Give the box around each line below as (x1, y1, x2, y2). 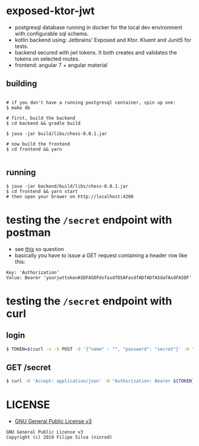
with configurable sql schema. (14, 30, 89, 37)
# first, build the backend (6, 115, 76, 121)
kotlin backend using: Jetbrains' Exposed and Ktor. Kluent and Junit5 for (14, 36, 191, 43)
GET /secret (6, 362, 52, 373)
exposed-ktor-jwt (6, 4, 95, 18)
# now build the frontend (6, 141, 70, 147)
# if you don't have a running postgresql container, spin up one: (6, 100, 176, 105)
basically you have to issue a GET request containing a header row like (14, 252, 188, 259)
